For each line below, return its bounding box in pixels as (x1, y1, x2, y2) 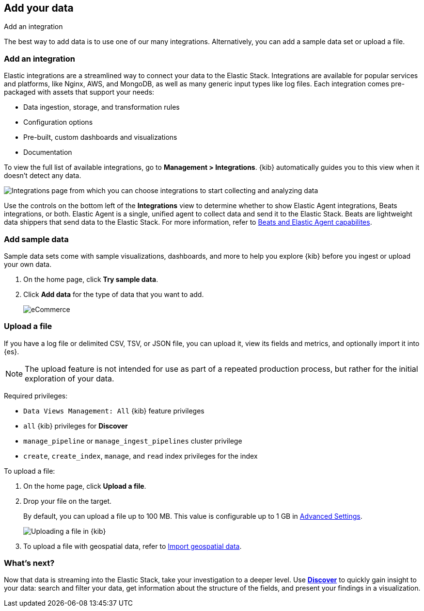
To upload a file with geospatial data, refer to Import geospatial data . (23, 542, 242, 550)
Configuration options (23, 118, 93, 127)
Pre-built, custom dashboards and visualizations (23, 133, 177, 142)
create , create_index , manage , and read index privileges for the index (23, 451, 258, 460)
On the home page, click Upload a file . (23, 481, 146, 490)
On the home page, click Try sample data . (23, 275, 158, 283)
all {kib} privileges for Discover (23, 421, 128, 430)
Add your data (4, 2, 74, 14)
